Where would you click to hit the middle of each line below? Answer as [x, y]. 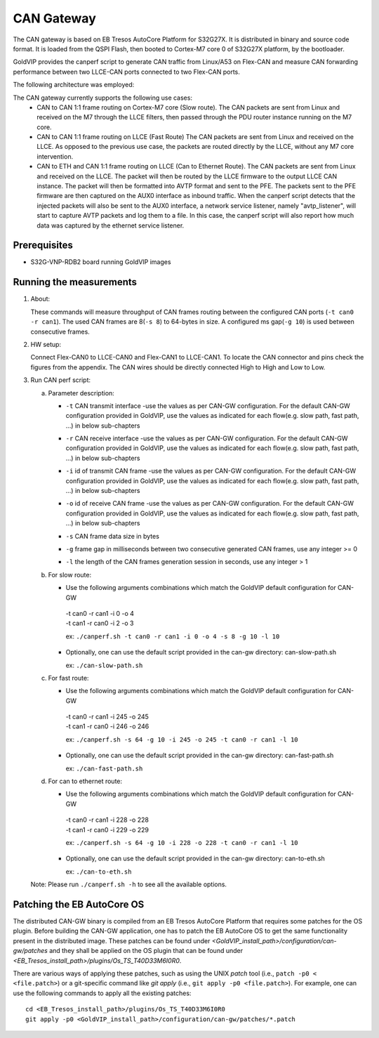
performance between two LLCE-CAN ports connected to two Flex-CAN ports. [126, 72]
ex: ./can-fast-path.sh [104, 768]
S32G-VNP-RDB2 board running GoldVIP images [101, 262]
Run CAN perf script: [61, 380]
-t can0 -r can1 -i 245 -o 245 [107, 717]
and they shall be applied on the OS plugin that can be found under [146, 951]
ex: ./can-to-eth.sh [99, 872]
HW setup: [46, 344]
